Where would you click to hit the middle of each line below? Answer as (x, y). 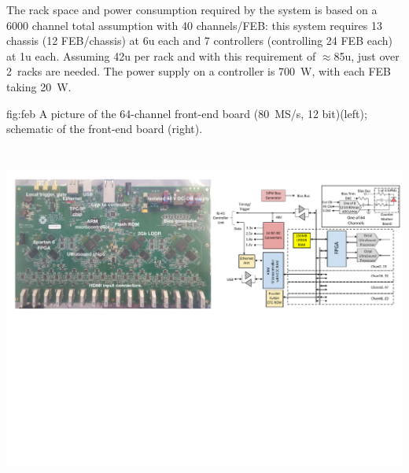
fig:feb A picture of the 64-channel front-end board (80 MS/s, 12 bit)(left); (187, 113)
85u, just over (367, 55)
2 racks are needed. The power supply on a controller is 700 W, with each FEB (199, 71)
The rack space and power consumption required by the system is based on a (192, 9)
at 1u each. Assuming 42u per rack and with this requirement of (161, 55)
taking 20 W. (39, 86)
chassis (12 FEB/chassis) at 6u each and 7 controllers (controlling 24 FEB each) (199, 41)
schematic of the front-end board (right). (105, 129)
